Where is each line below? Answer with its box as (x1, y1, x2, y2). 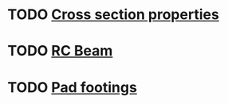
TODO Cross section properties (7, 6, 220, 24)
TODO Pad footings (7, 78, 137, 96)
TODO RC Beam (7, 42, 113, 60)
